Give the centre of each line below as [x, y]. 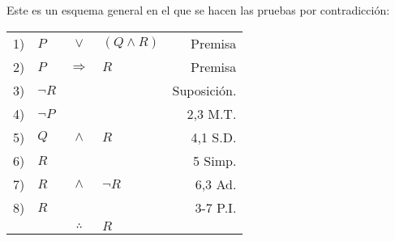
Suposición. [204, 90]
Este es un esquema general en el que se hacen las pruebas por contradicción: [198, 10]
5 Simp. [215, 160]
